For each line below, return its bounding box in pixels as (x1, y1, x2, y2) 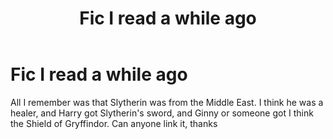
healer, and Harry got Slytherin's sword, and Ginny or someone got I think (10, 107, 314, 119)
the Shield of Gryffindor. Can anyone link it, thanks (10, 117, 218, 129)
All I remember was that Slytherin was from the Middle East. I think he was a (10, 96, 324, 108)
